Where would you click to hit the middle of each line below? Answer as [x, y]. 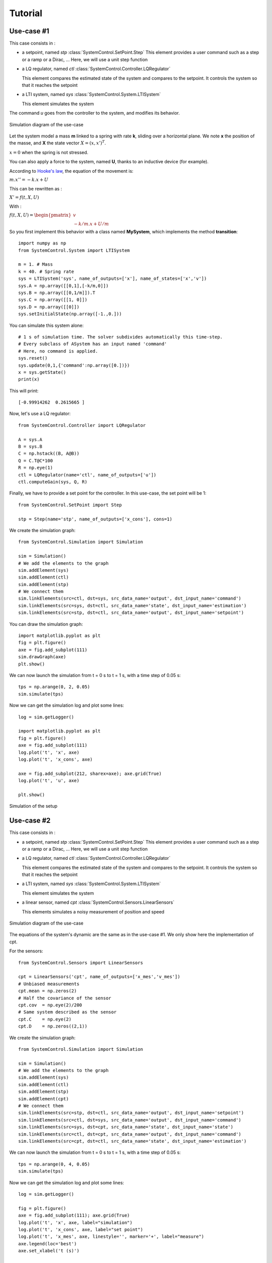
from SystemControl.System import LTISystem [74, 250]
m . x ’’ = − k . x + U [29, 180]
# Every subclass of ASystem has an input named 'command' [93, 344]
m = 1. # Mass [36, 264]
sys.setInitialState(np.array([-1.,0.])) [70, 314]
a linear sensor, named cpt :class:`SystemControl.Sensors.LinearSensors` [98, 902]
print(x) [29, 379]
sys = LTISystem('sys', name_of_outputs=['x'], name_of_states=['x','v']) [113, 279]
